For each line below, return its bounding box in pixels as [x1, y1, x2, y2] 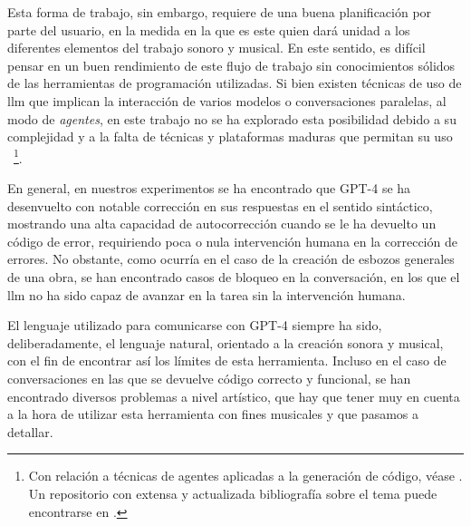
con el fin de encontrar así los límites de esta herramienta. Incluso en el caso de [7, 351, 447, 370]
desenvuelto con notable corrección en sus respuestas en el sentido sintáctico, [7, 196, 433, 215]
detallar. [7, 422, 53, 441]
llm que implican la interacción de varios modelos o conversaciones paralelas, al [7, 91, 447, 110]
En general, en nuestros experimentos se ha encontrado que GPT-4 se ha [7, 179, 411, 197]
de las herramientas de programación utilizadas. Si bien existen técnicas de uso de [7, 73, 462, 93]
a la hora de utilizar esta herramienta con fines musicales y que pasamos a [7, 404, 419, 424]
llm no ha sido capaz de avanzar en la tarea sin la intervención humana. [7, 285, 406, 304]
